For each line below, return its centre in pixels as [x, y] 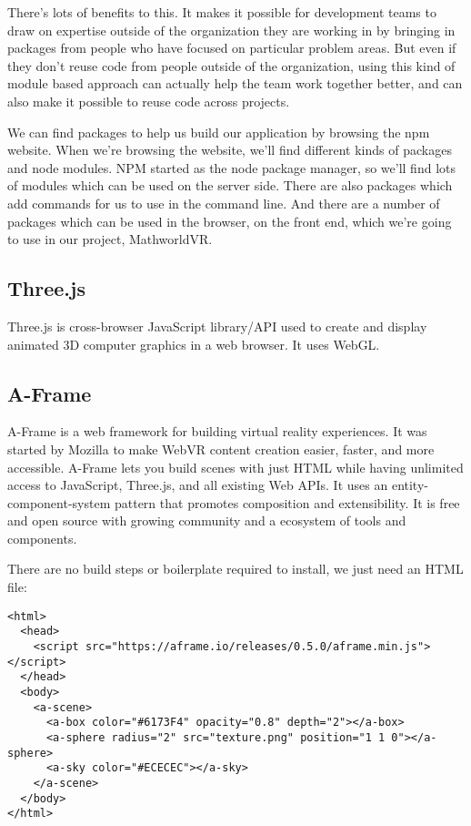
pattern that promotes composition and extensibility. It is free [287, 502]
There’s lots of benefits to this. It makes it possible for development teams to [222, 12]
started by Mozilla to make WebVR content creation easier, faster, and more [221, 449]
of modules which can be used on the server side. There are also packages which [230, 185]
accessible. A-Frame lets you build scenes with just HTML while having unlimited [235, 467]
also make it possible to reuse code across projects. [149, 101]
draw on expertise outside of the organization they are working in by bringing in [231, 30]
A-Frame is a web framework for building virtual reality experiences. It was [217, 431]
